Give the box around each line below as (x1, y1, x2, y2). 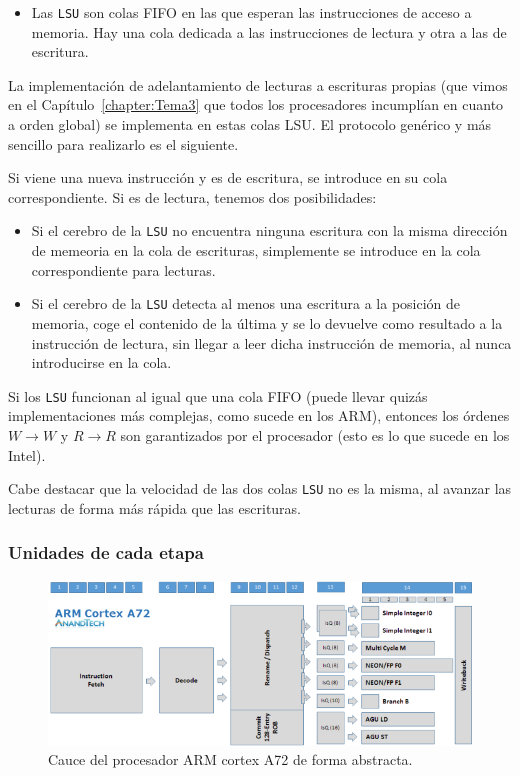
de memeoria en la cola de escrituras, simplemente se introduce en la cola (31, 240, 481, 261)
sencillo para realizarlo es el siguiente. (8, 133, 239, 154)
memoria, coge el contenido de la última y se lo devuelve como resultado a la (31, 312, 503, 333)
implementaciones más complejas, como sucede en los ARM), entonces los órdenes (8, 405, 510, 426)
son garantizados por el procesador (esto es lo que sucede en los (120, 424, 510, 445)
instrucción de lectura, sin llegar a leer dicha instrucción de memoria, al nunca (31, 332, 512, 353)
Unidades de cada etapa (8, 540, 204, 565)
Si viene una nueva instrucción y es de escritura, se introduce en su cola (8, 167, 448, 188)
